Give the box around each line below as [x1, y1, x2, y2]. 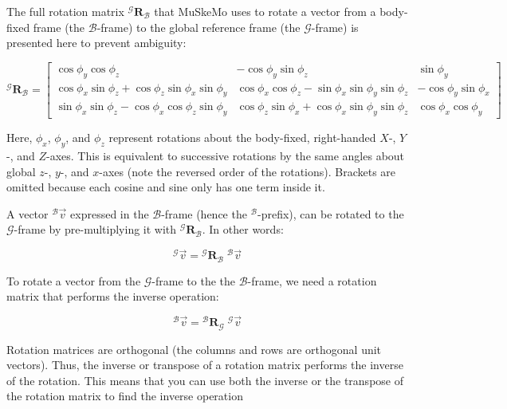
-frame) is [311, 18, 359, 35]
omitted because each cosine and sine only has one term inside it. [6, 179, 325, 195]
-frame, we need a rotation [247, 272, 377, 289]
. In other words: [202, 221, 284, 238]
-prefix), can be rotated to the [257, 205, 404, 222]
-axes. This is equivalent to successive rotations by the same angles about [46, 147, 405, 164]
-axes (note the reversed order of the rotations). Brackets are [99, 163, 396, 179]
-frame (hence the [161, 205, 247, 222]
